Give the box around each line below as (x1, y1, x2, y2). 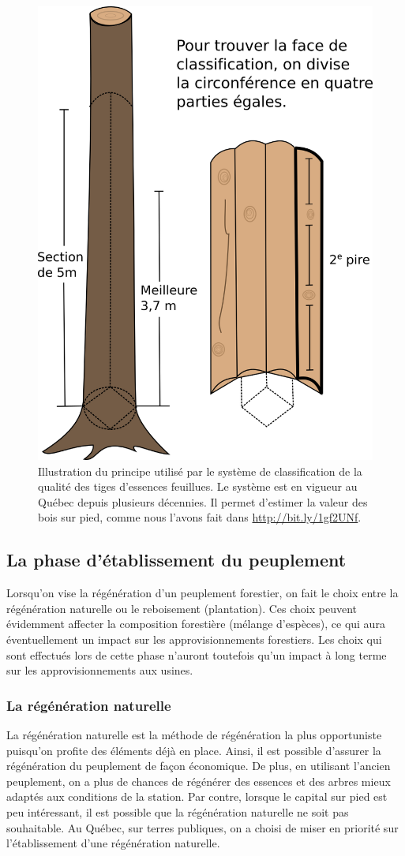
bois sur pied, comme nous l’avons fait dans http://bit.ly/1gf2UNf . (38, 509, 362, 525)
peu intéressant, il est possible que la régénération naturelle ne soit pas (6, 803, 349, 820)
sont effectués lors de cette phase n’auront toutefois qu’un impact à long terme (6, 646, 387, 663)
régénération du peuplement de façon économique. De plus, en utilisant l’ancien (6, 757, 391, 774)
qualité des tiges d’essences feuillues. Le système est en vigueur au (38, 478, 358, 495)
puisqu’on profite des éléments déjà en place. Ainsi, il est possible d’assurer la (6, 742, 381, 758)
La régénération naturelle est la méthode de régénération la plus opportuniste (6, 727, 382, 743)
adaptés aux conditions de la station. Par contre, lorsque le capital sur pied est (6, 788, 388, 805)
